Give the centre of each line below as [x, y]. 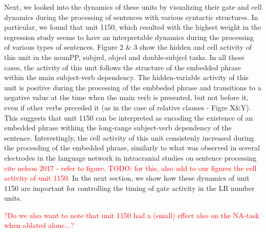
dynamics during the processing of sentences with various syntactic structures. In [131, 17]
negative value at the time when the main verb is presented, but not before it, [126, 97]
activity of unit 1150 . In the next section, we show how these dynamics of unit [127, 178]
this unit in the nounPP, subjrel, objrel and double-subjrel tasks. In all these [124, 57]
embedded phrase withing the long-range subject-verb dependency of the [118, 128]
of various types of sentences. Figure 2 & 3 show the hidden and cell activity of [128, 47]
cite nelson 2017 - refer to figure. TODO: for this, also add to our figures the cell [130, 168]
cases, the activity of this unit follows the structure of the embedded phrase [123, 67]
